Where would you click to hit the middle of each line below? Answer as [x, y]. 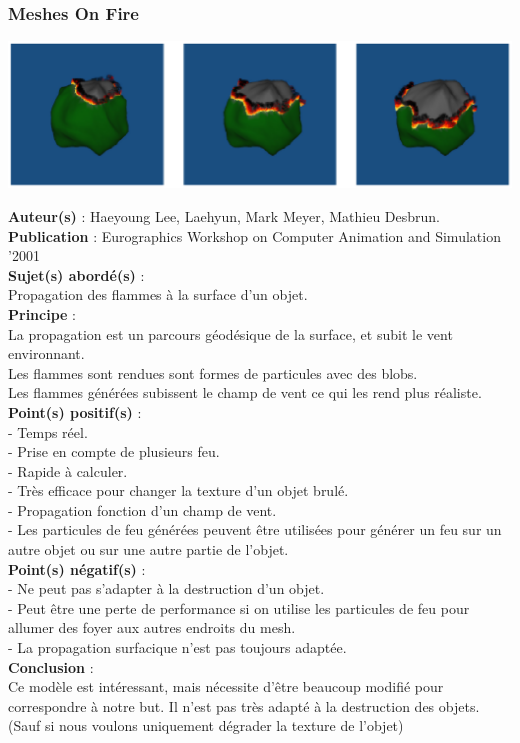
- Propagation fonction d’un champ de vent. [142, 509]
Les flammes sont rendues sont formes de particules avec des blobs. [213, 372]
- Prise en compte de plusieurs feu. [114, 451]
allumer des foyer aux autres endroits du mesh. [152, 627]
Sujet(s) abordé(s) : [76, 274]
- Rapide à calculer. [68, 470]
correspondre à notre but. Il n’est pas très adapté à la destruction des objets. [244, 705]
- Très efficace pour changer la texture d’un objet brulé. [178, 490]
